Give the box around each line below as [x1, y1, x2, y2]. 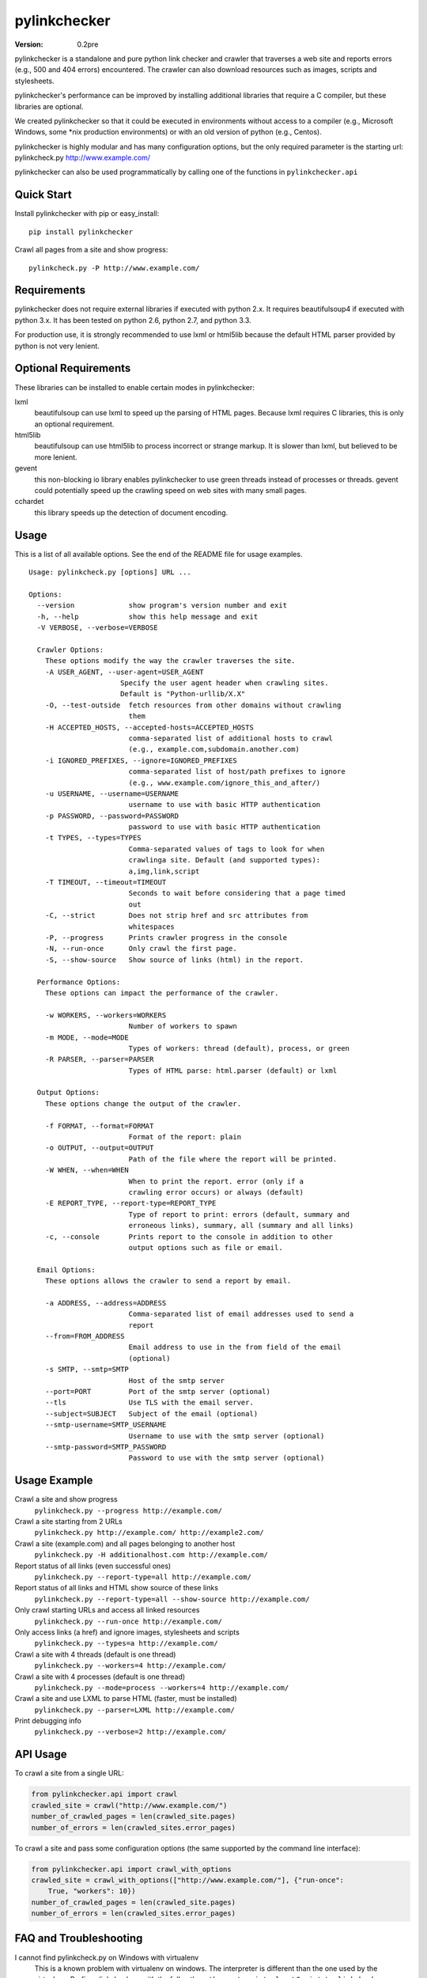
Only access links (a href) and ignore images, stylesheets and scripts [14, 1627, 240, 1637]
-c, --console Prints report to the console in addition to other [44, 1232, 334, 1241]
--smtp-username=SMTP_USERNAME [44, 1420, 167, 1430]
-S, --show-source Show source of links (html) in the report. [44, 955, 304, 964]
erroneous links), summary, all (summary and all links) [128, 1221, 354, 1230]
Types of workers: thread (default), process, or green [128, 1044, 350, 1052]
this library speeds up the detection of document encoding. [34, 507, 229, 517]
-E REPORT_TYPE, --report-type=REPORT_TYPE [44, 1199, 217, 1208]
